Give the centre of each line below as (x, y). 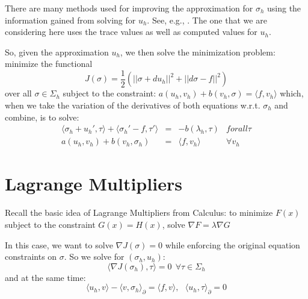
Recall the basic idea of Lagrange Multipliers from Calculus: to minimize (139, 212)
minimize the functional (49, 64)
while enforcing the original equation (233, 244)
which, (292, 93)
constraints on (31, 257)
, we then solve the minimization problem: (198, 52)
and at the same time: (45, 277)
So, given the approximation (57, 52)
